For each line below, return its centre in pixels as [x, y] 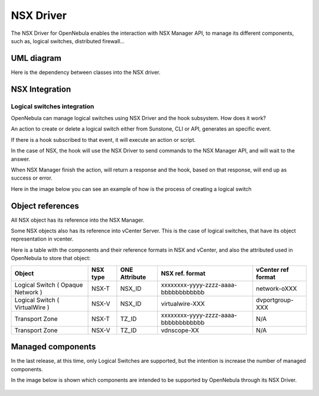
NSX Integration [41, 89]
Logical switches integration [53, 106]
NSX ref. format [183, 273]
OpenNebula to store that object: [51, 258]
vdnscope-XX [180, 330]
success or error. [32, 178]
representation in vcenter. [42, 239]
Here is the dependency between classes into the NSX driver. [86, 72]
